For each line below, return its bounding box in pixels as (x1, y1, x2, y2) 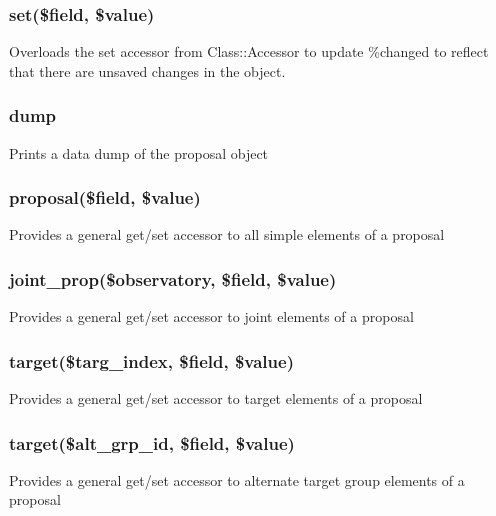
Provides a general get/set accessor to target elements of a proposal (9, 388, 423, 409)
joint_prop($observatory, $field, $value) (9, 266, 337, 291)
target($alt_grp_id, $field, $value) (9, 430, 295, 455)
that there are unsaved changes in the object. (9, 60, 286, 81)
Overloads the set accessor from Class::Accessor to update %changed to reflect (9, 41, 489, 62)
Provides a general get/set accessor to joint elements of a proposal (9, 306, 414, 327)
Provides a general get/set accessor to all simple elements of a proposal (9, 224, 445, 245)
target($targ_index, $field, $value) (9, 348, 294, 373)
